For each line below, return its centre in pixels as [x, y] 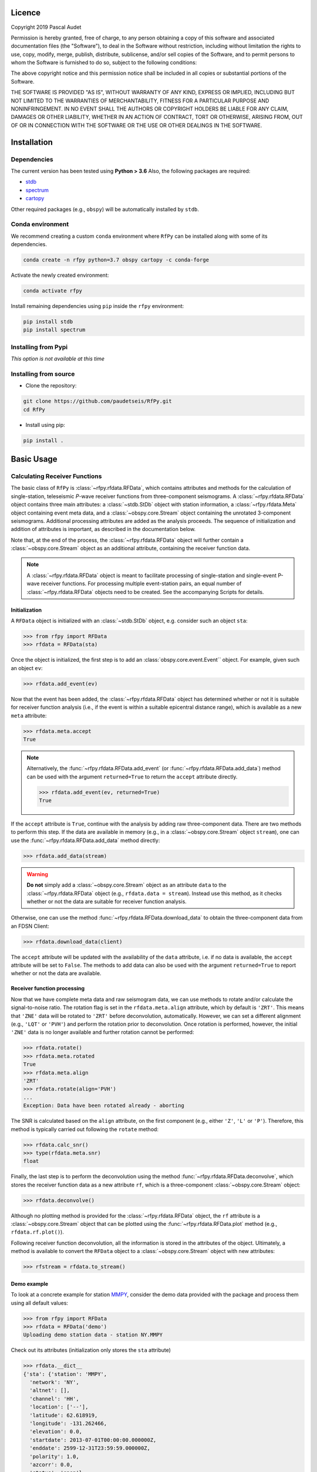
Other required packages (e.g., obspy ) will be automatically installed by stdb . [105, 209]
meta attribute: [29, 715]
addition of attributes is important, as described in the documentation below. [103, 529]
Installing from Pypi [39, 347]
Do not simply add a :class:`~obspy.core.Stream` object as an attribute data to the [127, 885]
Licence [26, 13]
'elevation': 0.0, [56, 1432]
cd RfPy [34, 410]
